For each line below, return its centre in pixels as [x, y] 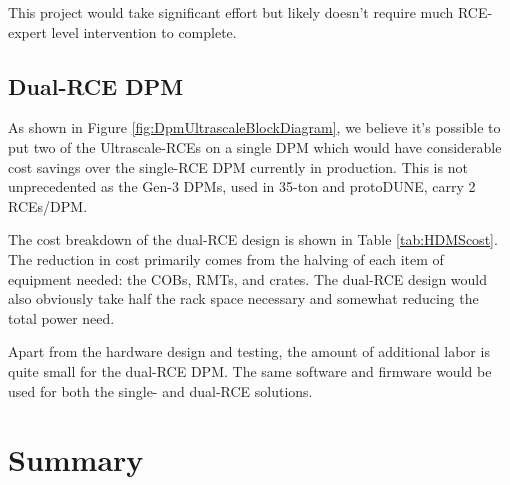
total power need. [61, 317]
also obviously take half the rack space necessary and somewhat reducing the [243, 298]
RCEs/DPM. [48, 205]
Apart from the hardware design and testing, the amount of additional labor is [249, 351]
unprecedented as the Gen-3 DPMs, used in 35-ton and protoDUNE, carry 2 [242, 186]
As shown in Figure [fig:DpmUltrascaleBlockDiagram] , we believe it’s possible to [254, 127]
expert [27, 31]
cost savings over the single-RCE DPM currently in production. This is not [238, 166]
